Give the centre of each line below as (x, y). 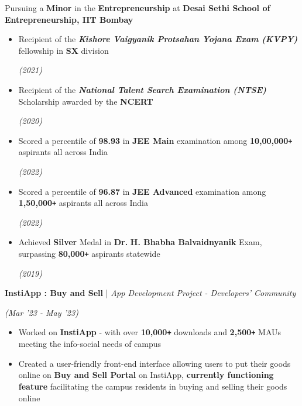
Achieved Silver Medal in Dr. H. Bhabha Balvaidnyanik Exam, (140, 242)
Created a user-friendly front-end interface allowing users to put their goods (155, 363)
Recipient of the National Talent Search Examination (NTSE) (142, 89)
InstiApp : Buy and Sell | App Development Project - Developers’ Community (150, 293)
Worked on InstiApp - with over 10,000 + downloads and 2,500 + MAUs (150, 332)
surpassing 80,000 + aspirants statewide (89, 254)
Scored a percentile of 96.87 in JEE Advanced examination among (142, 191)
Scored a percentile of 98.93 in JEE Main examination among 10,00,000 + (155, 140)
